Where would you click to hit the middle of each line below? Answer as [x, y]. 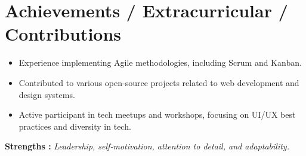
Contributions [63, 34]
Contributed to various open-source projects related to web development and [159, 82]
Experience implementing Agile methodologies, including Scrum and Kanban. [160, 62]
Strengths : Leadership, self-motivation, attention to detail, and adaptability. [147, 146]
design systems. [47, 94]
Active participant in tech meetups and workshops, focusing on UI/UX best [157, 114]
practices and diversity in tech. [75, 126]
